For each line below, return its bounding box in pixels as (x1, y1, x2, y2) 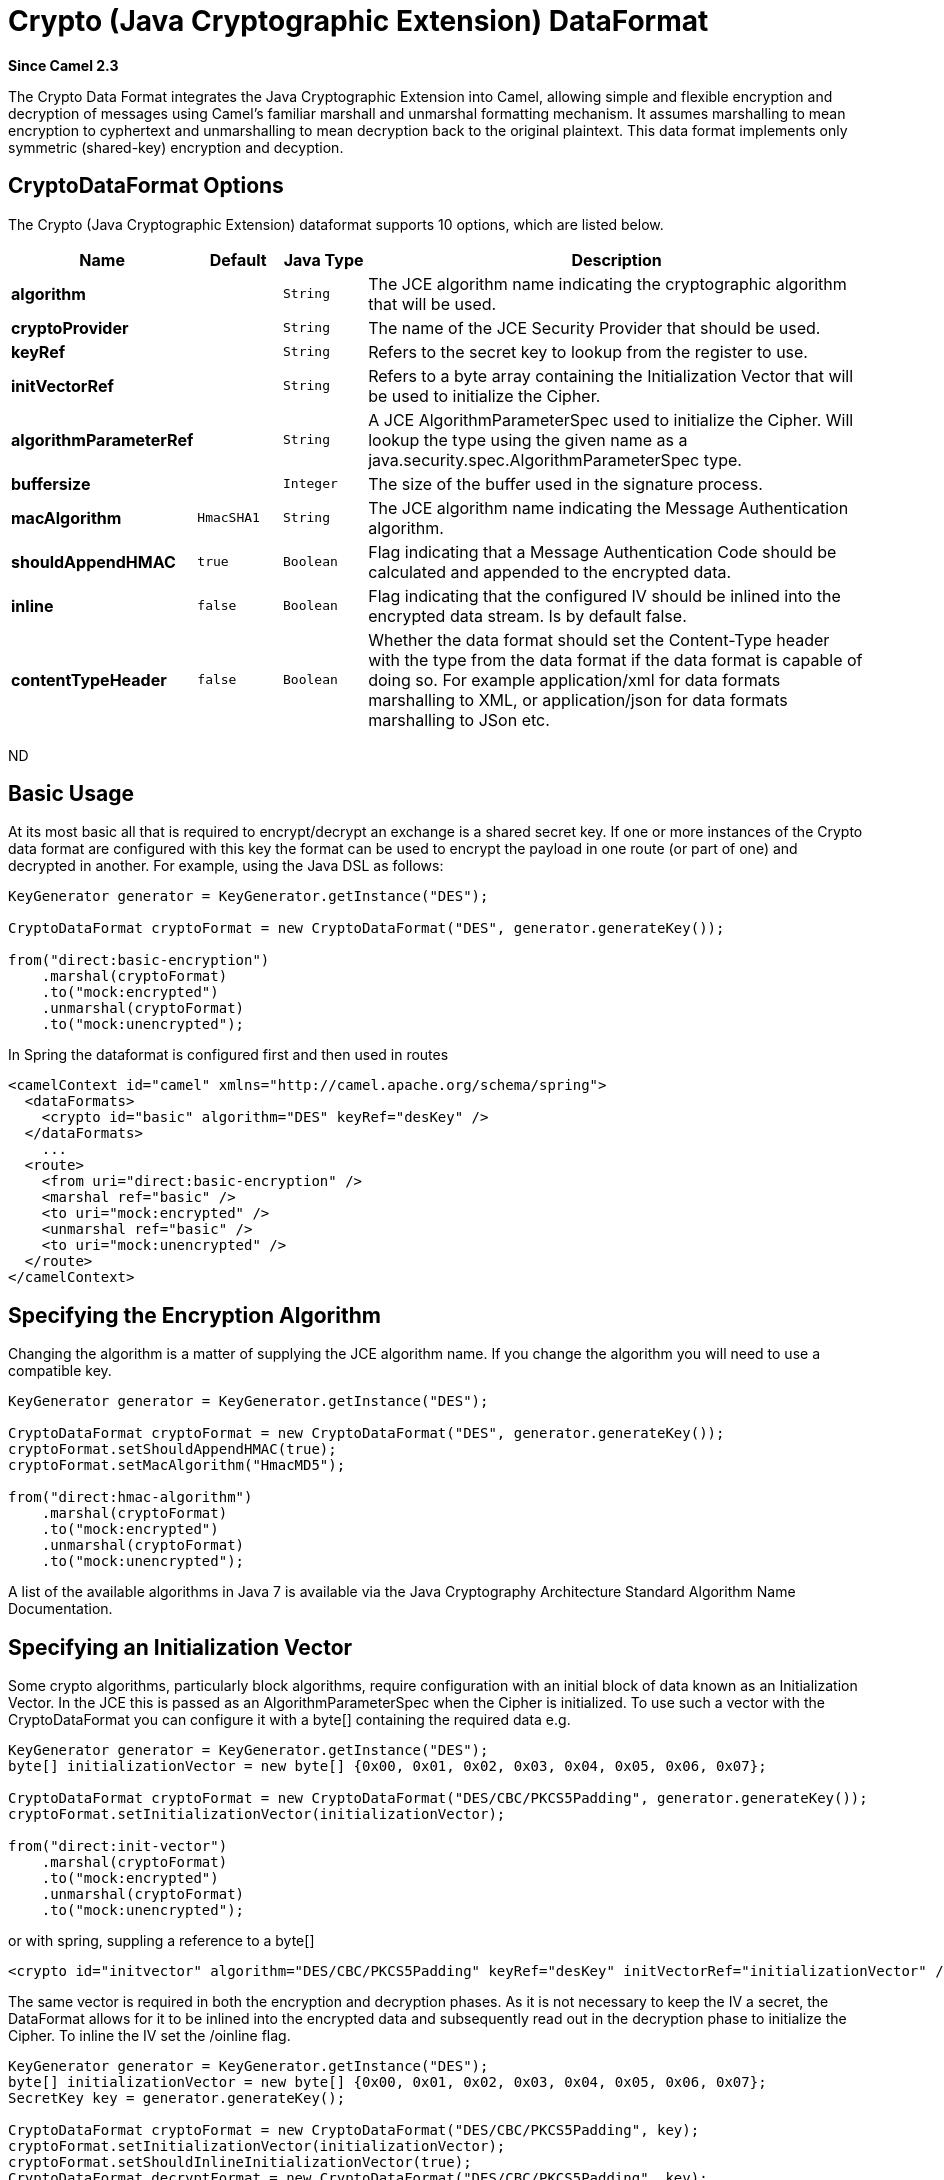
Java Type (283, 249, 364, 270)
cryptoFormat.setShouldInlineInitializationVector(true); (8, 2154, 472, 2171)
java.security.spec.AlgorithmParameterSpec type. (368, 449, 742, 470)
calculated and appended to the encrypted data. (368, 561, 732, 582)
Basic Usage (8, 781, 134, 807)
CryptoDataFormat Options (8, 173, 284, 199)
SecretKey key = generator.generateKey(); (8, 2090, 346, 2107)
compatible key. (8, 1362, 112, 1380)
